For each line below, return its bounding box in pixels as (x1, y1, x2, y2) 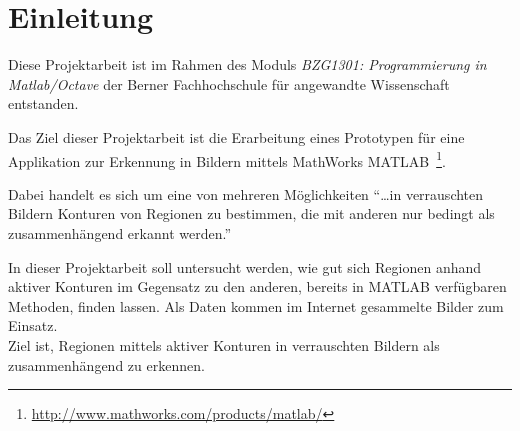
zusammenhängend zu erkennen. (8, 354, 205, 375)
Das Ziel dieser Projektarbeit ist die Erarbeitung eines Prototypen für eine (8, 126, 465, 147)
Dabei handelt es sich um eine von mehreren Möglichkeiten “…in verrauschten (8, 183, 484, 204)
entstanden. (8, 93, 79, 114)
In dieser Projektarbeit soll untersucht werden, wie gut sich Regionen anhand (8, 256, 482, 277)
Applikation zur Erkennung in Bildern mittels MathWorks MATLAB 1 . (8, 147, 446, 171)
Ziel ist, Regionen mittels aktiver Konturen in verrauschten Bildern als (8, 334, 440, 355)
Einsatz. (8, 315, 58, 336)
